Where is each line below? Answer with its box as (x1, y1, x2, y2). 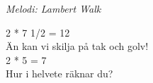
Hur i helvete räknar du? (6, 66, 113, 81)
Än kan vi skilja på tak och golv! (6, 39, 149, 53)
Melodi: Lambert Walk (6, 1, 101, 15)
